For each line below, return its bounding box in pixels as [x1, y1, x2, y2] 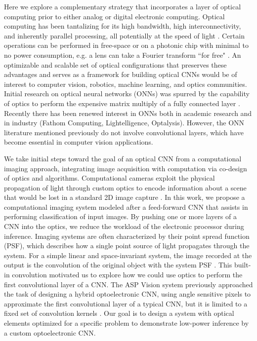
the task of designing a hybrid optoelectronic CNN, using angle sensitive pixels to [4, 289, 251, 299]
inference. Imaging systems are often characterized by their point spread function [4, 230, 250, 241]
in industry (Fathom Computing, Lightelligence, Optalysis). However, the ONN [4, 117, 245, 128]
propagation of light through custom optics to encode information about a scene [4, 182, 247, 192]
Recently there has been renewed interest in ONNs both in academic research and [4, 108, 252, 118]
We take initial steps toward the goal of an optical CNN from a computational [4, 153, 242, 163]
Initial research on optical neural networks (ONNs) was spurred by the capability [4, 88, 250, 99]
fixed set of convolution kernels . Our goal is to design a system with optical [4, 308, 234, 318]
